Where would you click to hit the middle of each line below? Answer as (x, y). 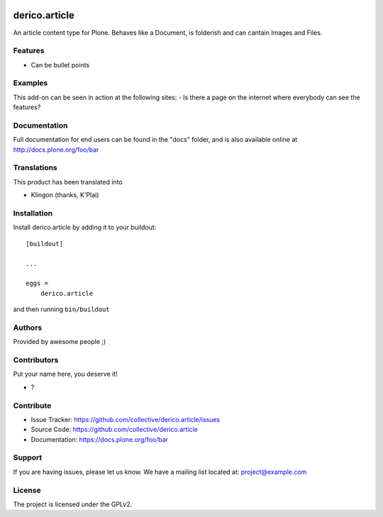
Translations (35, 168)
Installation (33, 213)
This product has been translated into (68, 182)
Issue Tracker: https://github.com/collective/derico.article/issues (126, 419)
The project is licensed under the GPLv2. (73, 504)
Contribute (32, 406)
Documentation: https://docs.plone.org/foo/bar (99, 439)
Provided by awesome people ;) (60, 342)
